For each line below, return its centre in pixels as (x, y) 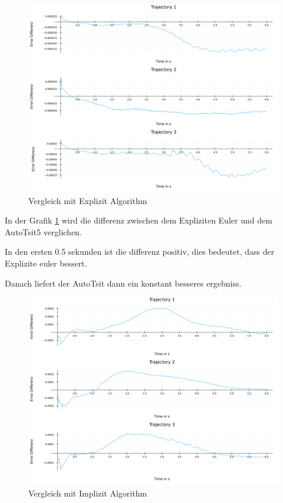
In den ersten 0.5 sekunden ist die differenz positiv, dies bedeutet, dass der (140, 251)
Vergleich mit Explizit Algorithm (88, 200)
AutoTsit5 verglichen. (43, 231)
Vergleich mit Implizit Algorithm (88, 493)
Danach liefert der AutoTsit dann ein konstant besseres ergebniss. (123, 283)
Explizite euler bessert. (46, 263)
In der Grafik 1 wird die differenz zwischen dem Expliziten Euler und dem (139, 220)
